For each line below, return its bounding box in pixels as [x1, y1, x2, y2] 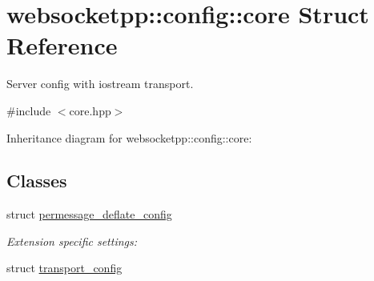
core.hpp [69, 102, 111, 118]
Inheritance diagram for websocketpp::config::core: [6, 129, 252, 146]
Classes [6, 168, 67, 193]
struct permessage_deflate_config [6, 206, 172, 223]
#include [6, 102, 51, 118]
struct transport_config [6, 259, 123, 276]
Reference [6, 29, 118, 62]
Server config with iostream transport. [6, 75, 194, 92]
